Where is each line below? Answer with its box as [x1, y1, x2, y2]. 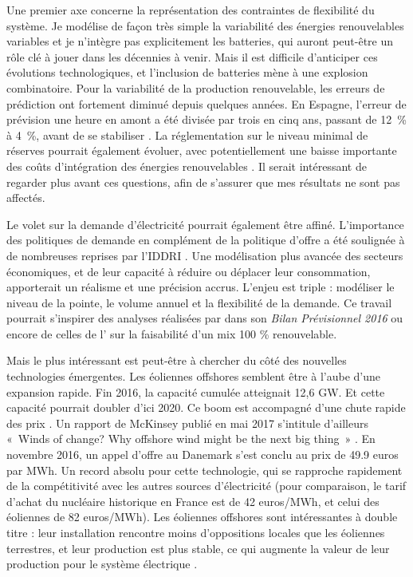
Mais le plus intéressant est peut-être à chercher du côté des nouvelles [6, 352, 347, 369]
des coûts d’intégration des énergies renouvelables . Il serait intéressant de [6, 157, 367, 174]
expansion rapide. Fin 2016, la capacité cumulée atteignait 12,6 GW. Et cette [6, 383, 385, 400]
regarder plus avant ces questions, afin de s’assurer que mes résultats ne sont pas [6, 173, 400, 190]
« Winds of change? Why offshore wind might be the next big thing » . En [6, 430, 376, 447]
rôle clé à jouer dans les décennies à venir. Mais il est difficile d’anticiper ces [6, 48, 378, 65]
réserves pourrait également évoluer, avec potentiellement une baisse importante [6, 142, 397, 159]
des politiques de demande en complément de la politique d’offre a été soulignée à [6, 231, 405, 248]
